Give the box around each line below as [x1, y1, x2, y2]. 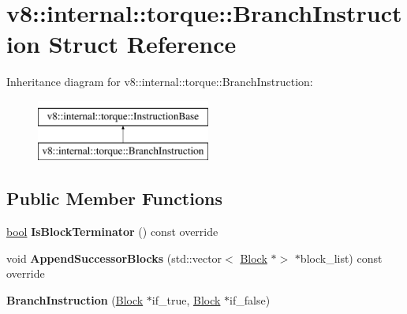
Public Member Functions [6, 186, 222, 211]
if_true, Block [151, 292, 221, 308]
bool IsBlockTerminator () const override [6, 223, 218, 240]
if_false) [230, 292, 271, 308]
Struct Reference [48, 28, 237, 60]
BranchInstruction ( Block [6, 292, 144, 308]
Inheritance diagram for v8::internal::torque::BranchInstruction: [6, 73, 313, 90]
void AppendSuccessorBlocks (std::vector [6, 249, 222, 266]
